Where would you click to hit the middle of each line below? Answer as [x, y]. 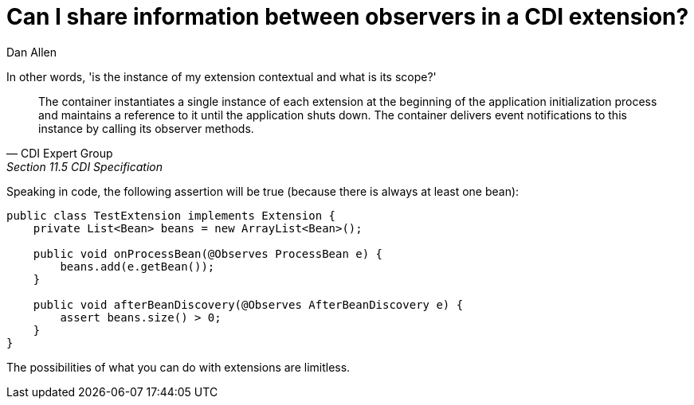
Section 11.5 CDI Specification [85, 166]
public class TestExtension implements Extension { [171, 215]
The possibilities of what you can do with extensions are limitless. [178, 367]
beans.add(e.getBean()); [137, 266]
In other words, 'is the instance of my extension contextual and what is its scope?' [222, 76]
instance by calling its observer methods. [146, 128]
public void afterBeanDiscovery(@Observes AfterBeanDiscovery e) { [248, 304]
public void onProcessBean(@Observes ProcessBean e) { [208, 253]
